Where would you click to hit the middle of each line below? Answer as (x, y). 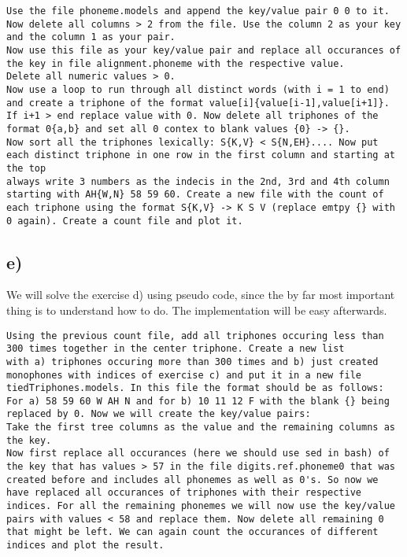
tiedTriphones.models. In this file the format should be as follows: (195, 388)
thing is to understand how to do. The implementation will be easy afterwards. (197, 310)
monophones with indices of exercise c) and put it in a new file (184, 375)
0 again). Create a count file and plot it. (125, 221)
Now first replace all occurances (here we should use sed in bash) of (198, 454)
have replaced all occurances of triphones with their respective (184, 493)
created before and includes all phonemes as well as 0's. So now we (192, 480)
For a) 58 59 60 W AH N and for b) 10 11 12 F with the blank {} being (198, 401)
